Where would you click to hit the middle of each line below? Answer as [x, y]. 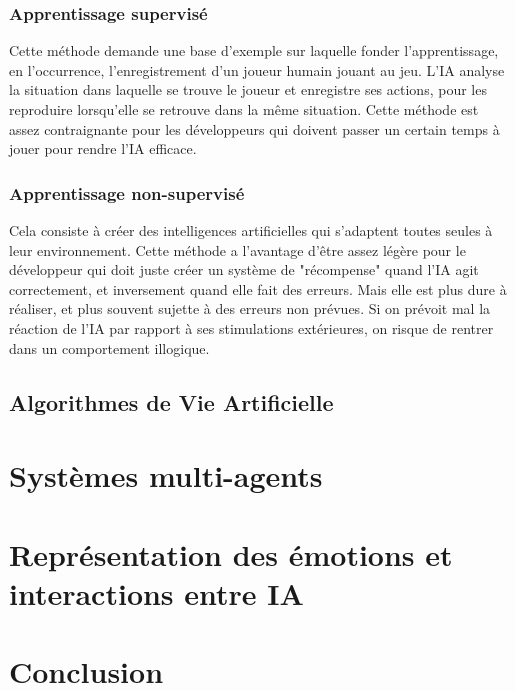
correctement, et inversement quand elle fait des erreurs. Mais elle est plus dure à [258, 288]
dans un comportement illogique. [109, 347]
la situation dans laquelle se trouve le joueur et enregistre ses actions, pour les [248, 89]
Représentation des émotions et [231, 553]
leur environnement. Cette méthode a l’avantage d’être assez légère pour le [237, 249]
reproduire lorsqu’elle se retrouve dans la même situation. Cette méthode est [244, 109]
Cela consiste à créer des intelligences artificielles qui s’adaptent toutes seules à [251, 230]
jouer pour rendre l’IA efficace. [103, 148]
